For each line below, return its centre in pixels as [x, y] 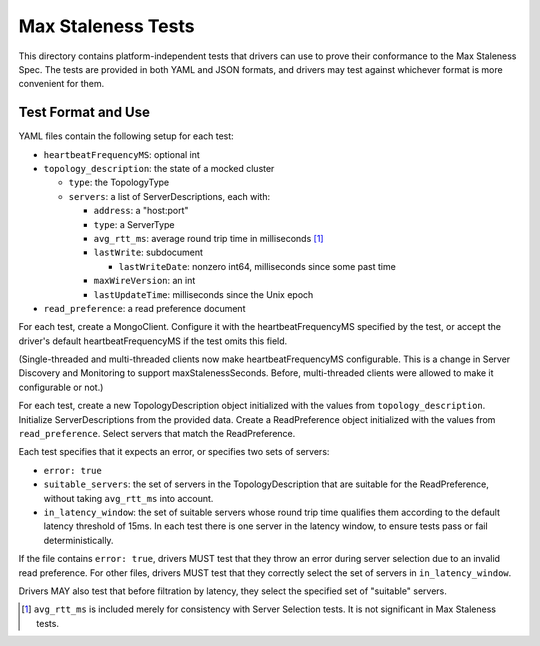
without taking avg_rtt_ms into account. [128, 498]
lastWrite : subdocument [148, 252]
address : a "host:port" [141, 211]
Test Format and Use [84, 112]
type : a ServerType [134, 224]
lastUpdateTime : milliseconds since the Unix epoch [203, 294]
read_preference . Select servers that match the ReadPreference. [157, 434]
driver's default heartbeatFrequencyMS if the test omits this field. [153, 341]
